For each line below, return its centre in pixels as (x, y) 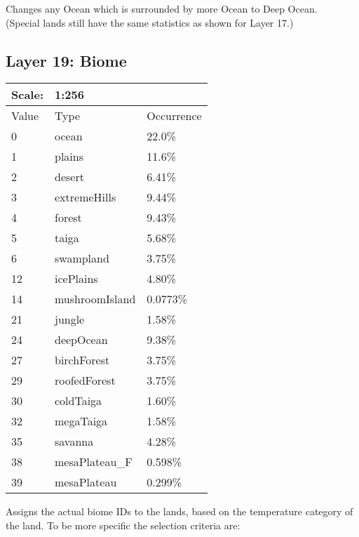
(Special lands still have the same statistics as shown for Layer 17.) (150, 22)
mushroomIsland (95, 299)
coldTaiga (78, 401)
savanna (74, 442)
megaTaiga (81, 421)
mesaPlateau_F (93, 462)
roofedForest (85, 380)
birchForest (82, 360)
